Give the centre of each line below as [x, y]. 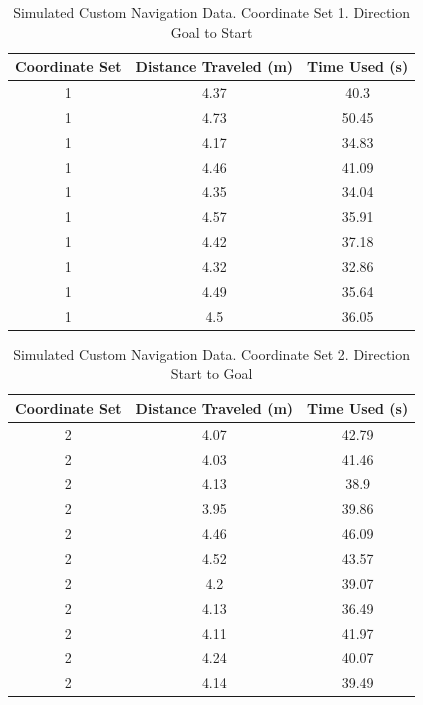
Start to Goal [211, 373]
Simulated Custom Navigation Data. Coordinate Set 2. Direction [212, 353]
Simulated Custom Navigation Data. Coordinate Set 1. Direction [212, 12]
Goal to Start [211, 31]
